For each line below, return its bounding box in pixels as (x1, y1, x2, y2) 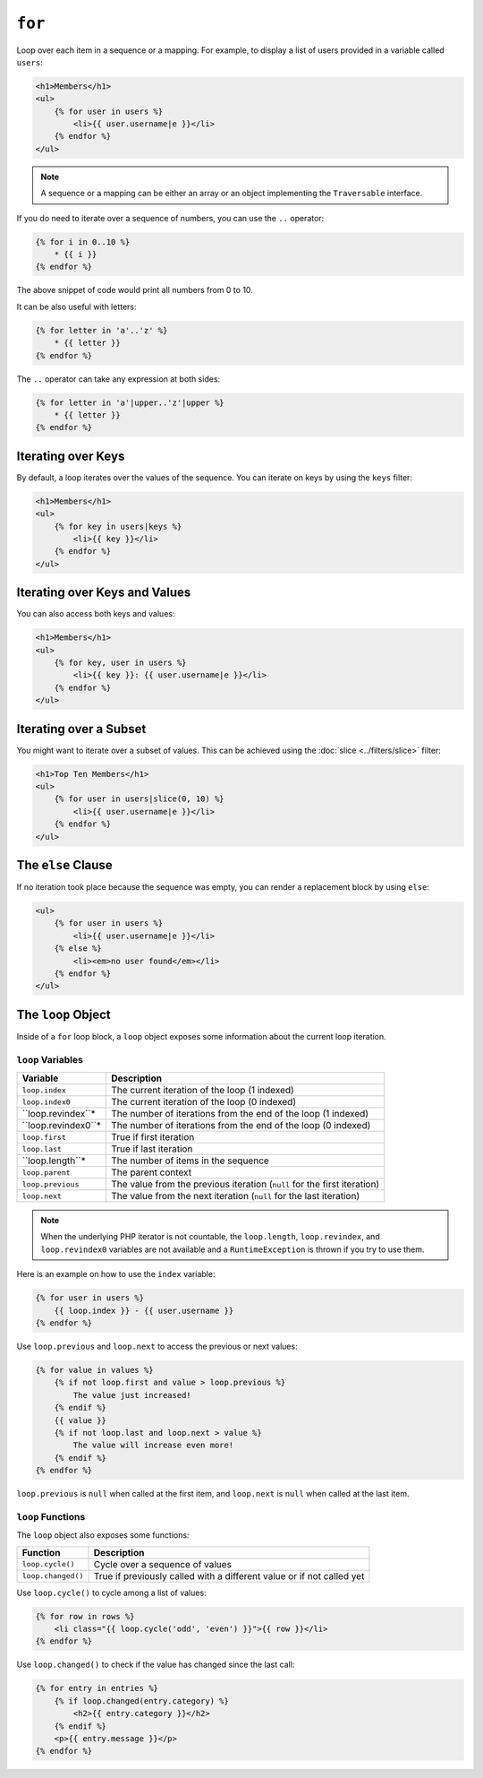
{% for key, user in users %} (54, 658, 187, 668)
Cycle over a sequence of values (93, 1558, 233, 1570)
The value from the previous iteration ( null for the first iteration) (111, 1178, 380, 1191)
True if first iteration (111, 1131, 195, 1144)
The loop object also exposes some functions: (16, 1530, 190, 1541)
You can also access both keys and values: (16, 608, 175, 619)
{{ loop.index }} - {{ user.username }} (54, 1305, 234, 1316)
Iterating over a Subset (16, 721, 147, 737)
